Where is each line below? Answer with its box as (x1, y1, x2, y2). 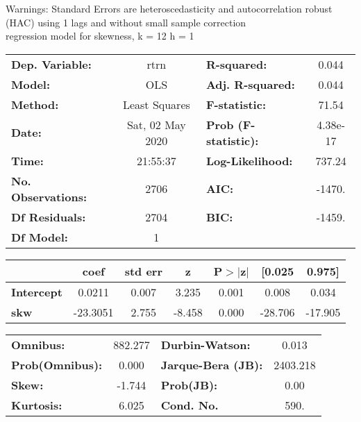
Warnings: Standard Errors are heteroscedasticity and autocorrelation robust (6, 1, 333, 15)
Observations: (11, 188, 87, 205)
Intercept (11, 283, 62, 300)
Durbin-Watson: (160, 336, 251, 353)
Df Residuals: (11, 208, 86, 225)
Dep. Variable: (11, 56, 92, 72)
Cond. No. (160, 396, 219, 413)
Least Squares (122, 96, 190, 112)
